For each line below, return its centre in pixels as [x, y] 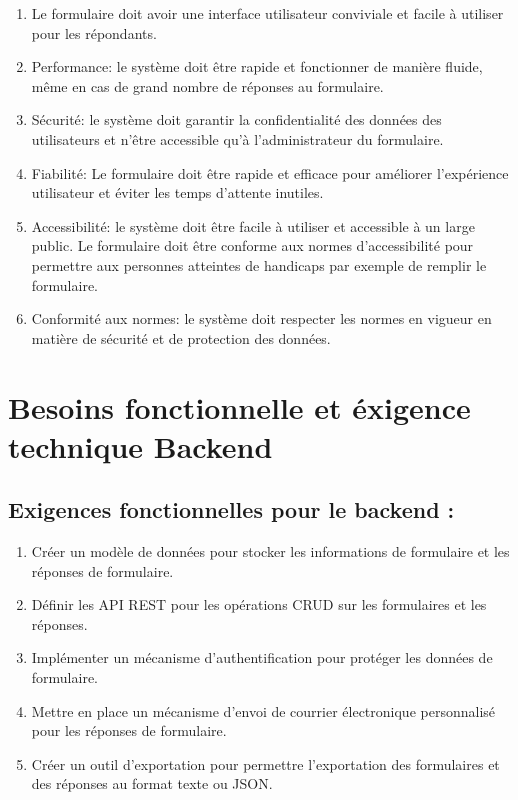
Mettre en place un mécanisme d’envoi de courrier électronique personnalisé [263, 710]
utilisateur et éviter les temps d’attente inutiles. [177, 192]
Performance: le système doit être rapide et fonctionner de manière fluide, [257, 66]
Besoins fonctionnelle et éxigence [239, 406]
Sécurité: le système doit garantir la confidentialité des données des [236, 119]
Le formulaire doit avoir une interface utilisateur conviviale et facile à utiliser [267, 13]
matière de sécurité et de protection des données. [181, 337]
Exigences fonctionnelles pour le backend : [231, 509]
